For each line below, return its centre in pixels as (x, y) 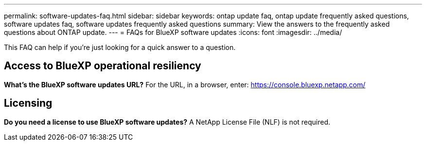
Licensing (28, 103)
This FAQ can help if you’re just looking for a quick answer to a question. (120, 47)
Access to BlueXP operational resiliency (103, 66)
